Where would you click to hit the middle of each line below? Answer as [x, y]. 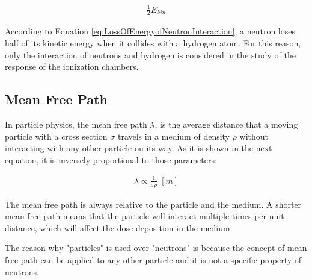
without [254, 136]
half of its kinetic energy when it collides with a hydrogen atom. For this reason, [153, 42]
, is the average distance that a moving [226, 124]
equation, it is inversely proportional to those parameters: [111, 159]
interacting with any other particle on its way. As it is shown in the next [139, 148]
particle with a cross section [56, 136]
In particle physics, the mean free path [76, 124]
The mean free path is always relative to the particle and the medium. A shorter [153, 204]
